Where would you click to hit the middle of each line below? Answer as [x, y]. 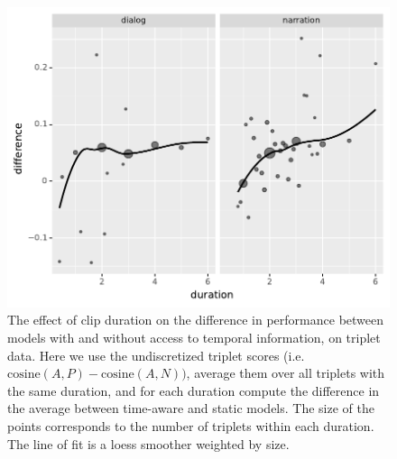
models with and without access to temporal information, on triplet [194, 337]
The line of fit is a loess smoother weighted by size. [148, 443]
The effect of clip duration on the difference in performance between [196, 320]
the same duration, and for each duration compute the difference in [194, 390]
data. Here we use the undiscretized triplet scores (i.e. [156, 355]
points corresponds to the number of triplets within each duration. [191, 425]
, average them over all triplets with [286, 373]
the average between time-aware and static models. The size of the [191, 408]
